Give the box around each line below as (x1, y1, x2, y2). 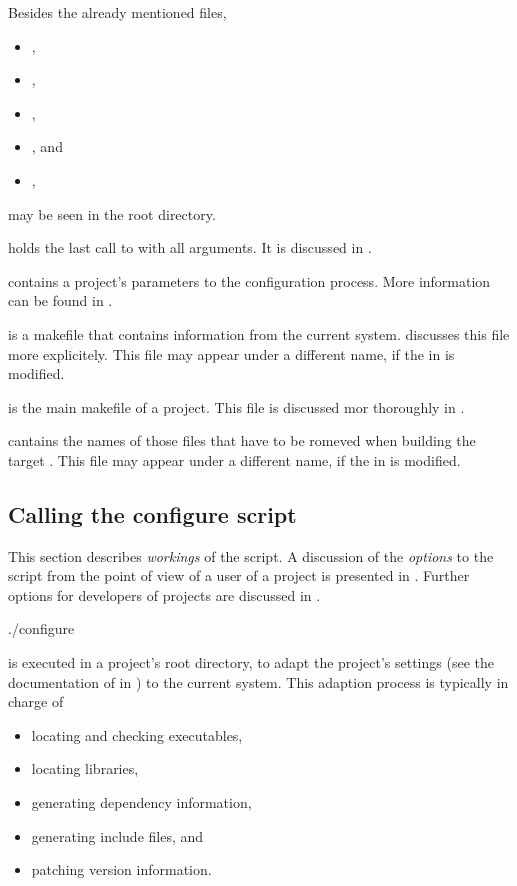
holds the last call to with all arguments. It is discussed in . (8, 237, 372, 258)
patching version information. (31, 859, 212, 880)
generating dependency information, (31, 792, 252, 813)
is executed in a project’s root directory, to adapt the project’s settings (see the (8, 652, 494, 673)
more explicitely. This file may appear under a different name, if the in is (8, 343, 455, 364)
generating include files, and (31, 825, 204, 846)
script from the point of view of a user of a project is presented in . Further (8, 565, 470, 586)
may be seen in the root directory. (8, 203, 216, 224)
